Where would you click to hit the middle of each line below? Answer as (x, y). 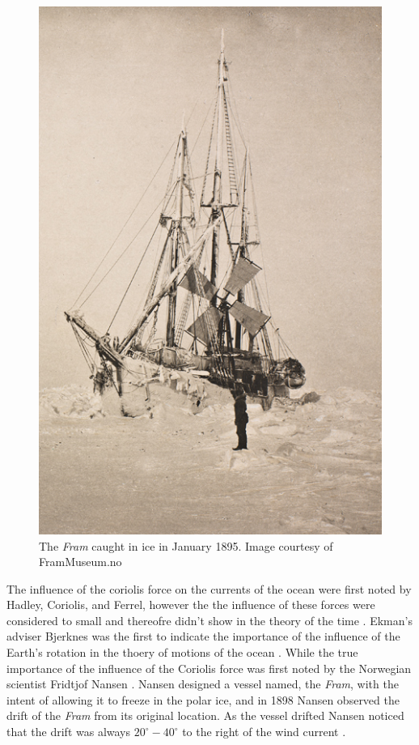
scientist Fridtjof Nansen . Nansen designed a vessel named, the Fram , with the (203, 684)
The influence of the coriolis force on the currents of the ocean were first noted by (209, 588)
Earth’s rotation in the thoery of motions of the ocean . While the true (182, 652)
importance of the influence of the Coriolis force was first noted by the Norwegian (209, 668)
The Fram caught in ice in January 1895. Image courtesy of (186, 545)
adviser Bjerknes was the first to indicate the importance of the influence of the (203, 636)
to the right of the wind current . (264, 732)
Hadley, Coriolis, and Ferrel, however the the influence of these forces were (191, 605)
